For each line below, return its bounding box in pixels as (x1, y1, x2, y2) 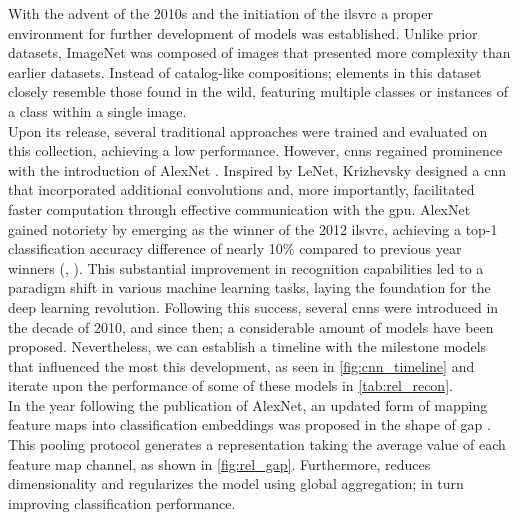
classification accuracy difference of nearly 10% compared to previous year (8, 238, 462, 259)
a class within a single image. (8, 100, 187, 121)
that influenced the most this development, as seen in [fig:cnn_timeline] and (8, 355, 475, 376)
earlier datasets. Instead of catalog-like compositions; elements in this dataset (8, 61, 482, 82)
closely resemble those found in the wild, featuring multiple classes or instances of (8, 81, 509, 102)
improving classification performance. (8, 492, 236, 513)
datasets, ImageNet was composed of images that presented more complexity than (8, 42, 511, 63)
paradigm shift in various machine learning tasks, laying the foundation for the (8, 277, 491, 298)
